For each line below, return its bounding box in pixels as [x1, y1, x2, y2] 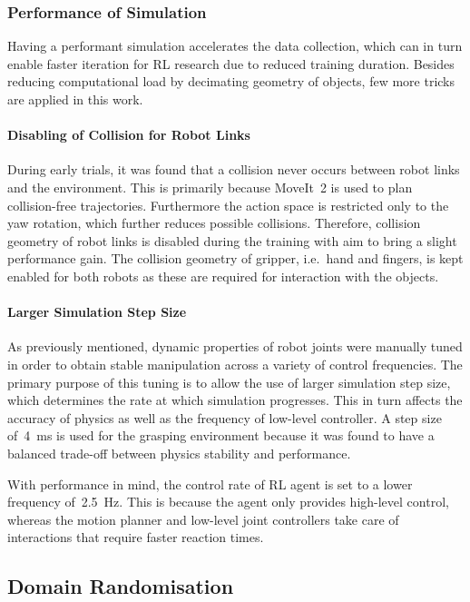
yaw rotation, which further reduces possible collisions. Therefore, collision [7, 213, 421, 232]
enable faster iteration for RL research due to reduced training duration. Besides [7, 54, 455, 73]
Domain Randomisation [7, 572, 234, 600]
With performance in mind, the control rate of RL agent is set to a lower [7, 474, 413, 493]
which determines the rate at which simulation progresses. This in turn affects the [7, 390, 463, 410]
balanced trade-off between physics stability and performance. [7, 443, 351, 462]
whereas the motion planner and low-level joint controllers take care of [7, 509, 399, 528]
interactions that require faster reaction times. [7, 528, 264, 547]
